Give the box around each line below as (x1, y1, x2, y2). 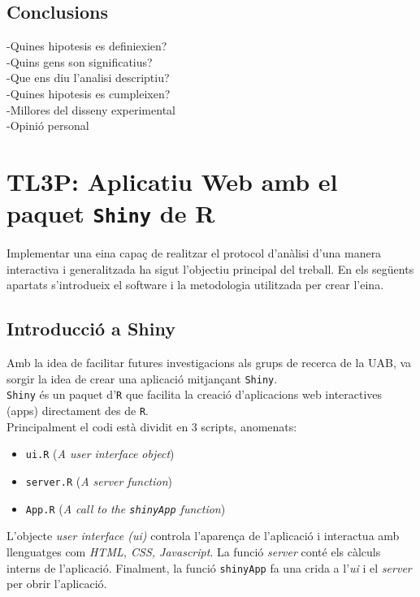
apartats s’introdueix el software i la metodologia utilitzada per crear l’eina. (6, 276, 384, 293)
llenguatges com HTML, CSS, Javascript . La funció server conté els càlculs (6, 543, 381, 560)
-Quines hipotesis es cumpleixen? (6, 84, 171, 102)
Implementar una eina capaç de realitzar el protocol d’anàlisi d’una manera (6, 244, 382, 262)
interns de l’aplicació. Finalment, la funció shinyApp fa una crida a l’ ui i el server (6, 559, 412, 576)
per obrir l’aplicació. (6, 575, 107, 592)
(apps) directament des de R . (6, 402, 149, 419)
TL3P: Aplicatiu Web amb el (6, 164, 338, 197)
